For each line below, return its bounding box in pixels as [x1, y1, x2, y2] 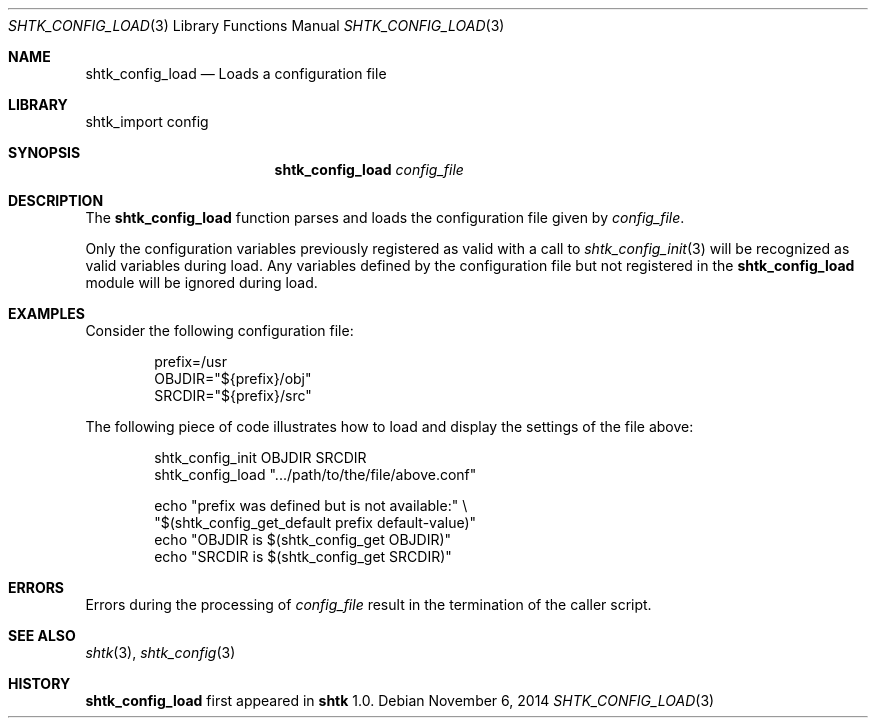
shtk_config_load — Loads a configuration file [85, 65, 387, 82]
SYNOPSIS [8, 144, 81, 161]
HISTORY [8, 675, 71, 692]
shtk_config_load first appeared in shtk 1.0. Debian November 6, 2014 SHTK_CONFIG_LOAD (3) [85, 692, 715, 709]
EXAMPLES [8, 305, 85, 322]
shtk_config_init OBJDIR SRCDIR [154, 449, 367, 466]
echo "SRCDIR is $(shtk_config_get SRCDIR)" [154, 548, 452, 565]
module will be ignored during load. [85, 274, 318, 291]
